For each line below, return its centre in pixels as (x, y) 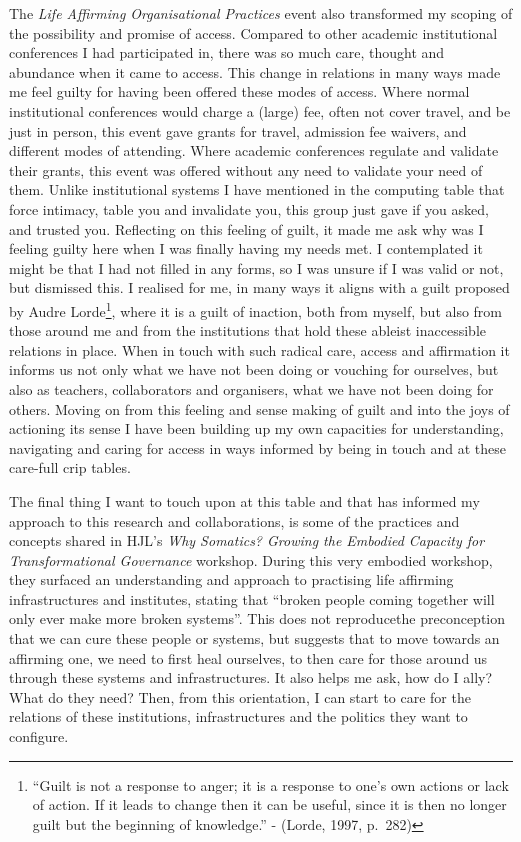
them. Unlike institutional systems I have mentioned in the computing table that (257, 189)
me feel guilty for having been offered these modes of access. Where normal (239, 91)
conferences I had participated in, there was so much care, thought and (227, 52)
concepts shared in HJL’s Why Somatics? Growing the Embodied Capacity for (247, 540)
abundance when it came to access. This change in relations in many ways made (255, 71)
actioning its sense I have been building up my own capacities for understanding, (256, 428)
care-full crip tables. (70, 467)
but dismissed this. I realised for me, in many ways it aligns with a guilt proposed (259, 287)
